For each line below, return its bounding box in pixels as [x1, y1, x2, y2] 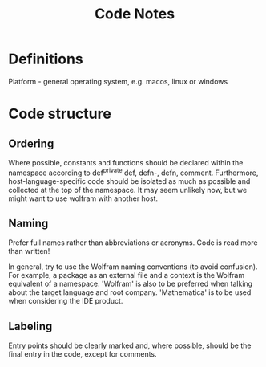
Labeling [8, 319, 53, 333]
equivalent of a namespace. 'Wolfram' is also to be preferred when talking [8, 279, 253, 289]
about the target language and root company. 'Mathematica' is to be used [8, 287, 252, 297]
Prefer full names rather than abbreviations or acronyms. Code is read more [8, 238, 258, 247]
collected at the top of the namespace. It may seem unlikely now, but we [8, 185, 248, 194]
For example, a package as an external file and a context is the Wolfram [8, 271, 245, 280]
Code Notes [95, 5, 175, 23]
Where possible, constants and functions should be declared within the [8, 157, 244, 167]
